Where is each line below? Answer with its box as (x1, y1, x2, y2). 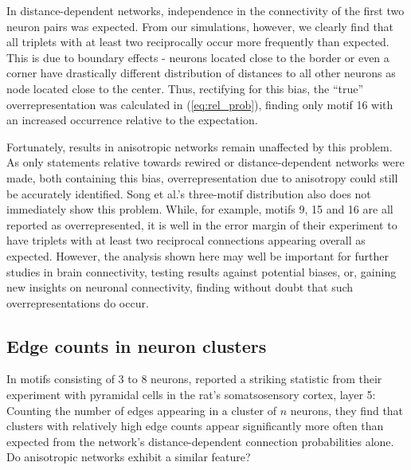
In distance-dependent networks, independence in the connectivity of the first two (6, 2, 405, 18)
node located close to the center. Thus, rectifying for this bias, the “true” (6, 80, 364, 96)
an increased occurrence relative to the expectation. (6, 112, 258, 128)
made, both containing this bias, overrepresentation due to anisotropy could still (6, 169, 398, 186)
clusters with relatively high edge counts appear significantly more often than (6, 417, 384, 434)
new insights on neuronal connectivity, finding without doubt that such (6, 279, 354, 296)
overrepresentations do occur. (6, 294, 149, 311)
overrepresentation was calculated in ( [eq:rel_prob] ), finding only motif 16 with (6, 96, 393, 112)
